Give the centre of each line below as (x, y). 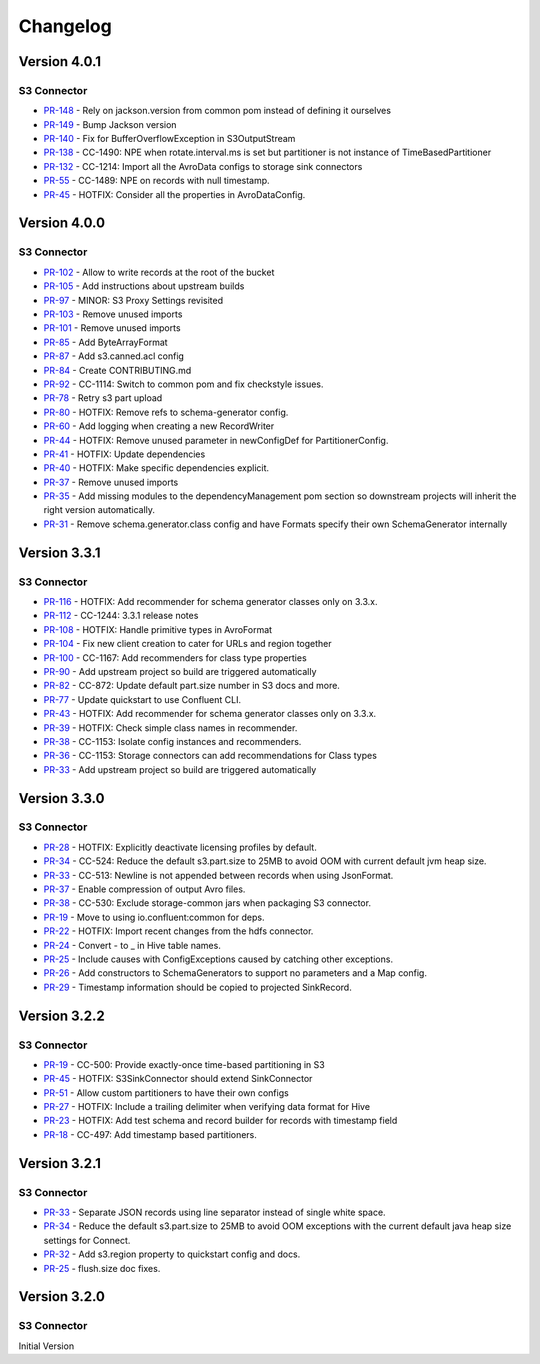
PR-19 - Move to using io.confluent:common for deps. (154, 917)
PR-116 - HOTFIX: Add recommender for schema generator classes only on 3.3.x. (211, 601)
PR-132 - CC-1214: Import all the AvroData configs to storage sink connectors (203, 166)
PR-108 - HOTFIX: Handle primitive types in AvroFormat (158, 629)
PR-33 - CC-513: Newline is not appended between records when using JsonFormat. (218, 875)
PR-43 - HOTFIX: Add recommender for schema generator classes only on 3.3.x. (210, 714)
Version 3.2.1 (60, 1163)
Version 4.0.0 (61, 223)
